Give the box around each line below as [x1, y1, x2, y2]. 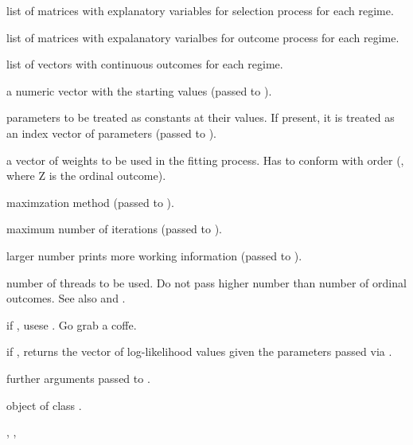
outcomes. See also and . [6, 290, 126, 306]
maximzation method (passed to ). [6, 193, 174, 210]
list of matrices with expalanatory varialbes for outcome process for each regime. [6, 29, 399, 45]
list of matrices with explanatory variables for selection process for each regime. [6, 2, 394, 18]
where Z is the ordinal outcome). [6, 167, 166, 184]
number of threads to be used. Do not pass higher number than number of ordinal [6, 274, 407, 291]
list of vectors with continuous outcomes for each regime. [6, 56, 283, 72]
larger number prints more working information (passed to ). [6, 247, 302, 263]
